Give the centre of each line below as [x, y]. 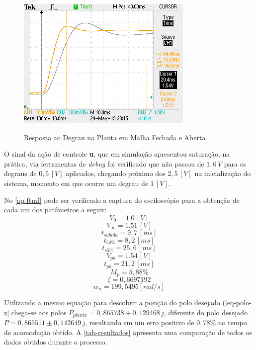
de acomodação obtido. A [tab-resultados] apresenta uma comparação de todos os [128, 332]
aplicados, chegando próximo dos [116, 173]
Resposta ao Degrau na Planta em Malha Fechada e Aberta [115, 137]
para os [235, 163]
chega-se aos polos [39, 312]
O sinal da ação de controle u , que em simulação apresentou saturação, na [117, 154]
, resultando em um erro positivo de [140, 322]
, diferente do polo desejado [206, 312]
